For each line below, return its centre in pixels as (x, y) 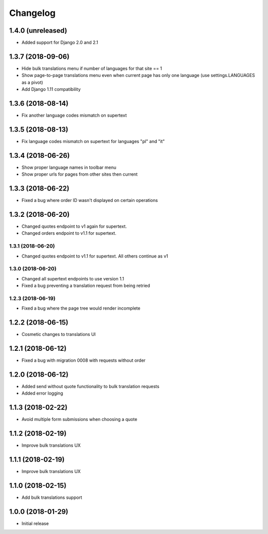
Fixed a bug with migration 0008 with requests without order (84, 360)
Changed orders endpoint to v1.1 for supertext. (69, 233)
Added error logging (42, 393)
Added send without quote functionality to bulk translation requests (91, 386)
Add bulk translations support (52, 497)
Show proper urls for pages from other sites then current (80, 174)
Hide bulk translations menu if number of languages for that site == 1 (92, 68)
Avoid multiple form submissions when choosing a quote (79, 419)
